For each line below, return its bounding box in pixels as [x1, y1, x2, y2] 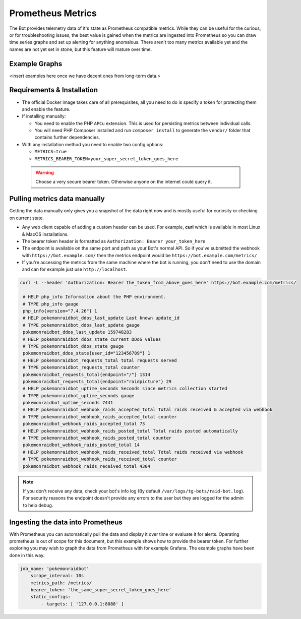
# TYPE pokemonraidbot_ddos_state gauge [23, 343, 124, 349]
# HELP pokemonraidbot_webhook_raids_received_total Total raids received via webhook [23, 449, 244, 455]
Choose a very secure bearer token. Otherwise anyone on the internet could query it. [35, 179, 212, 185]
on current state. [9, 215, 44, 221]
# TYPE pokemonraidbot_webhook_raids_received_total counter [23, 456, 177, 462]
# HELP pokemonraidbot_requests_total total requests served [23, 357, 177, 363]
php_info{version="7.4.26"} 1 [23, 308, 98, 314]
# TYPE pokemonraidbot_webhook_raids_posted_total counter [23, 435, 172, 441]
